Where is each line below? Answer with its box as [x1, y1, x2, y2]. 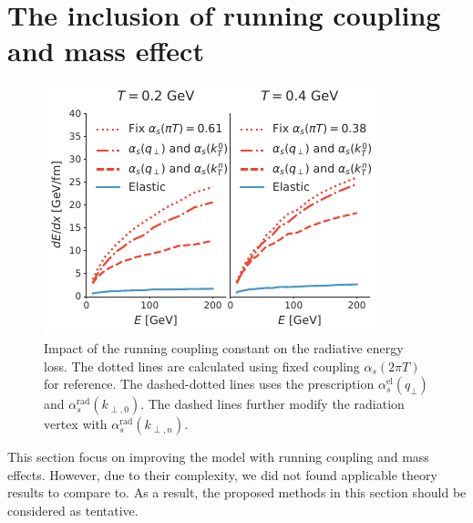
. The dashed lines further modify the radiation [140, 394, 405, 413]
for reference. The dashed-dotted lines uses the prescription [44, 374, 375, 393]
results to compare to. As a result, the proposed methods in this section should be [7, 483, 467, 502]
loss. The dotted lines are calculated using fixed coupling [44, 356, 360, 375]
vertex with [44, 414, 108, 434]
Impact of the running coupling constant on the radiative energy [44, 338, 404, 357]
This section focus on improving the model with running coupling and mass [7, 447, 429, 466]
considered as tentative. [7, 500, 139, 519]
